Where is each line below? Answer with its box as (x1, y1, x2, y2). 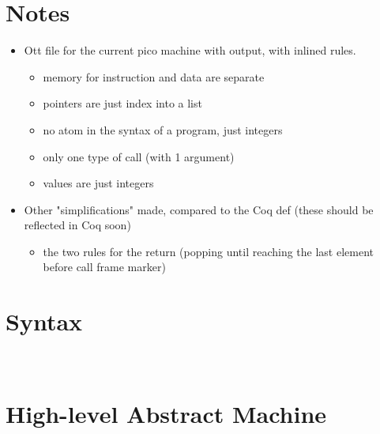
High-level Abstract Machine (6, 397, 327, 429)
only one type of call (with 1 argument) (43, 148, 235, 164)
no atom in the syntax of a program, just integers (43, 121, 283, 138)
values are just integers (43, 175, 154, 191)
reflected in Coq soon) (24, 217, 131, 233)
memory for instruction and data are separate (43, 68, 265, 85)
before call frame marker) (43, 259, 166, 275)
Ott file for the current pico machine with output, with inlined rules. (24, 42, 356, 58)
